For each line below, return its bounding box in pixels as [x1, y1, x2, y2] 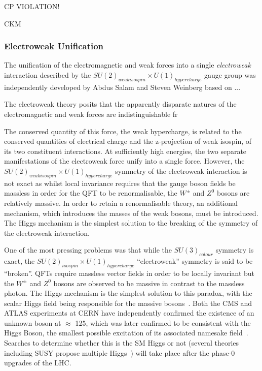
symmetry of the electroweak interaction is [115, 165, 247, 176]
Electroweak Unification [4, 40, 104, 52]
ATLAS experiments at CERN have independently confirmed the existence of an [4, 307, 254, 318]
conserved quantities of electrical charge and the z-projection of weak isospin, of [4, 136, 252, 146]
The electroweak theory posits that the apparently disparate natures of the [4, 99, 237, 109]
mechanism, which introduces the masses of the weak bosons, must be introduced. [4, 207, 258, 218]
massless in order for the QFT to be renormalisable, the [4, 188, 177, 198]
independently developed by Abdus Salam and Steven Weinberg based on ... [4, 81, 241, 92]
